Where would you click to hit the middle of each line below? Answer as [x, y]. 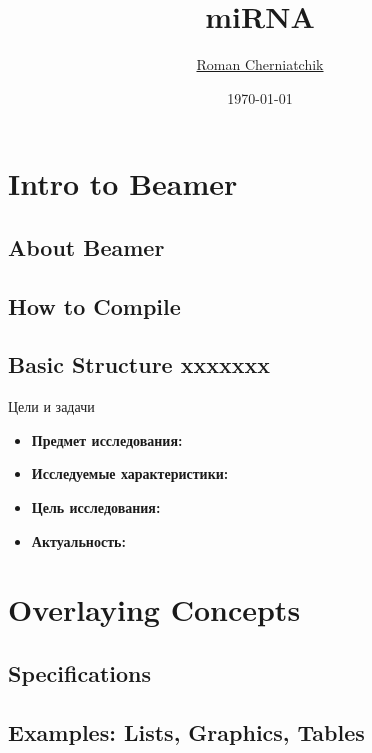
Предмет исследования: [107, 439]
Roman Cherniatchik [260, 64]
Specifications [80, 673]
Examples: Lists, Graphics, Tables [186, 731]
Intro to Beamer [123, 183]
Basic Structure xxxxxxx [139, 364]
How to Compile [94, 305]
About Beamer [86, 246]
